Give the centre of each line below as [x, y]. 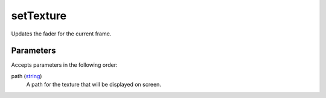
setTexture [39, 16]
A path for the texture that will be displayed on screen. [94, 85]
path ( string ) [27, 76]
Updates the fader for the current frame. [61, 34]
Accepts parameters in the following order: [64, 65]
